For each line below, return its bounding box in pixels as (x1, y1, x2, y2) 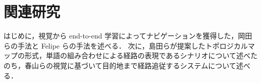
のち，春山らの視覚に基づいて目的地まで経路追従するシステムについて (4, 60, 236, 70)
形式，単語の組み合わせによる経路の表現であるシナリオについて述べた (24, 50, 258, 61)
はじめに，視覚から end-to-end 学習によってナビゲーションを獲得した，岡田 (4, 30, 252, 41)
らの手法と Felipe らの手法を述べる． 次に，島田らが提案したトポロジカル (4, 40, 248, 51)
